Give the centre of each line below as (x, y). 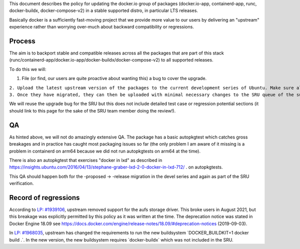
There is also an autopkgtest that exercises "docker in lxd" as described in (86, 160)
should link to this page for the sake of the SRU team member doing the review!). (92, 110)
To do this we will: (28, 69)
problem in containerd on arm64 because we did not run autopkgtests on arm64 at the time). (105, 151)
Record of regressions (44, 197)
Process (22, 41)
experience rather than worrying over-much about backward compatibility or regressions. (102, 27)
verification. (21, 183)
